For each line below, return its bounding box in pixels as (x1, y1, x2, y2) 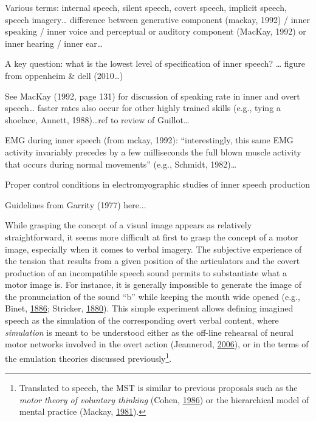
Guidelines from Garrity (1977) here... (5, 198, 146, 211)
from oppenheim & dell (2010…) (5, 69, 123, 81)
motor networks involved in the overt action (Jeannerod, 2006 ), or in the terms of (5, 338, 309, 350)
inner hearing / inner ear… (5, 36, 103, 49)
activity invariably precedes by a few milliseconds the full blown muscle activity (5, 145, 301, 158)
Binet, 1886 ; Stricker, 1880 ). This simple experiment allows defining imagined (5, 302, 294, 315)
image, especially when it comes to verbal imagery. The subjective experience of (5, 242, 302, 255)
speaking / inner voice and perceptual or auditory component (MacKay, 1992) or (5, 25, 306, 38)
